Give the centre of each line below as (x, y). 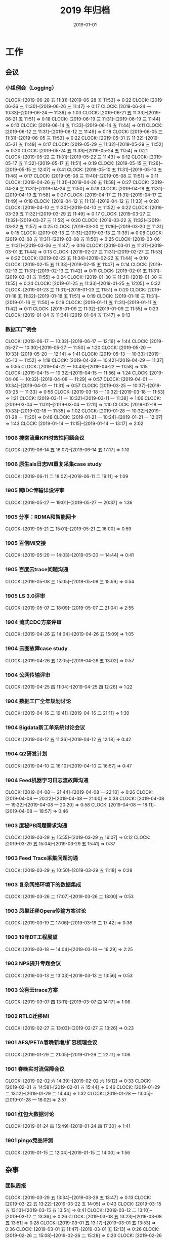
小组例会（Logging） (31, 88)
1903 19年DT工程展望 (31, 937)
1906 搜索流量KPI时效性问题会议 (45, 438)
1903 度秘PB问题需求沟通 (36, 825)
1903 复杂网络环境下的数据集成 (43, 884)
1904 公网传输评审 (28, 675)
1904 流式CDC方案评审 (33, 622)
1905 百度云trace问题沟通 (37, 570)
